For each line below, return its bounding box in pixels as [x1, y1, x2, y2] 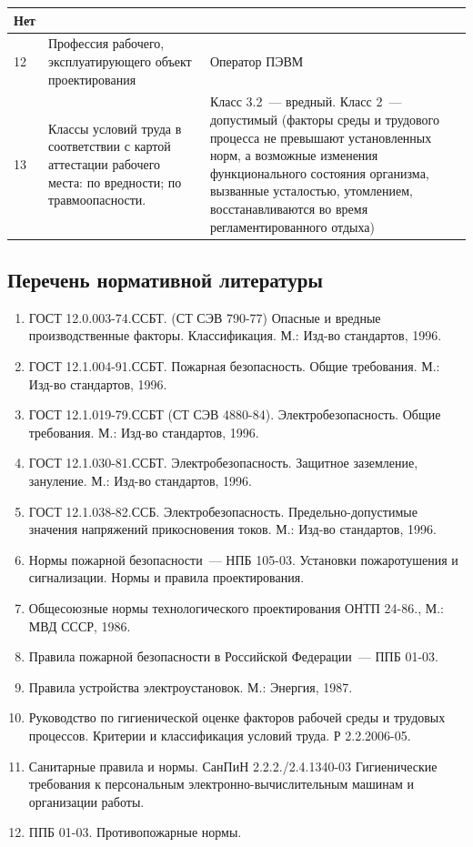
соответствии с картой [47, 136, 171, 156]
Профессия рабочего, [47, 34, 165, 53]
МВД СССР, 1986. [28, 616, 131, 635]
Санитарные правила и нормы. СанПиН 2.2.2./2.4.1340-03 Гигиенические [28, 756, 438, 775]
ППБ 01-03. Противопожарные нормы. [28, 822, 242, 842]
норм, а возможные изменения [209, 146, 378, 165]
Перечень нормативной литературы [7, 266, 323, 294]
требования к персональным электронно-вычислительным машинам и [28, 774, 414, 793]
